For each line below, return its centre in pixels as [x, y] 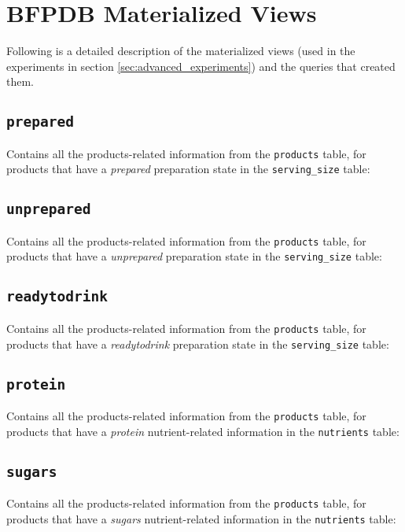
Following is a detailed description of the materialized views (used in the [181, 51]
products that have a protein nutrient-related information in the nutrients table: [203, 431]
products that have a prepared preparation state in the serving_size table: [188, 169]
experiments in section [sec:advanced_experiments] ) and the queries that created [201, 66]
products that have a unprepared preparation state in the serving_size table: [194, 256]
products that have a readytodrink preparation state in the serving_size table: [198, 344]
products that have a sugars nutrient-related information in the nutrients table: [201, 518]
